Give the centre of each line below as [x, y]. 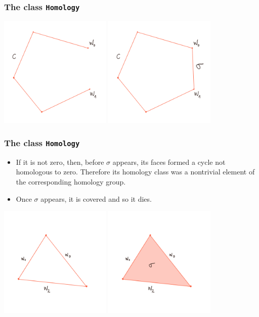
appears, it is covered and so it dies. [96, 198]
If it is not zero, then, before [60, 162]
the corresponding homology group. [71, 181]
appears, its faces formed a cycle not [169, 162]
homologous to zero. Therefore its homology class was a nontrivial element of [135, 172]
